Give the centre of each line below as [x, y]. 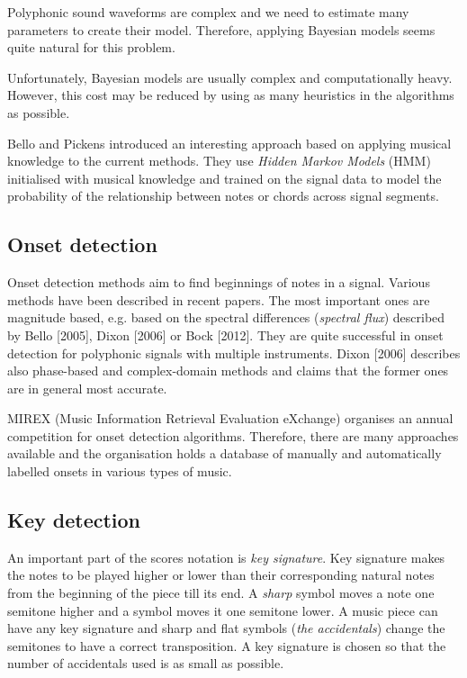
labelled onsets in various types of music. [120, 471]
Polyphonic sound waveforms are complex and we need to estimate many [208, 12]
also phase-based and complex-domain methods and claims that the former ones [228, 371]
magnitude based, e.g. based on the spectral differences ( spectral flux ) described [226, 317]
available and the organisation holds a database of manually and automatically [225, 453]
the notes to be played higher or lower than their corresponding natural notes [221, 575]
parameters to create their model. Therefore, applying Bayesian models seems [221, 29]
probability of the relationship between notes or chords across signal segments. [223, 196]
